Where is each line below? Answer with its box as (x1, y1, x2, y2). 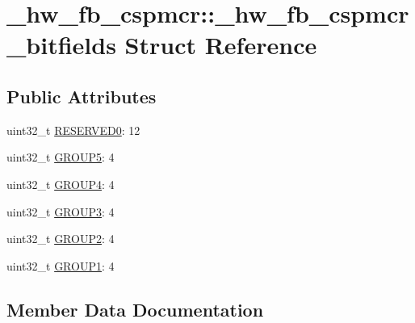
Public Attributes (6, 83, 157, 108)
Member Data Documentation (6, 296, 264, 321)
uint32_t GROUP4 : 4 (6, 175, 115, 192)
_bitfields (6, 28, 116, 61)
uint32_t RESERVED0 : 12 (6, 121, 140, 138)
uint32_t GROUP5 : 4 (6, 149, 115, 166)
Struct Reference (124, 28, 317, 61)
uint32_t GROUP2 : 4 (6, 230, 115, 247)
